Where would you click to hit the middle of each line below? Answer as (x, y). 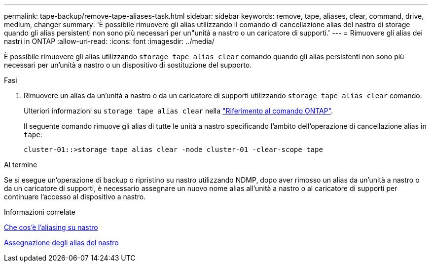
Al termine (21, 165)
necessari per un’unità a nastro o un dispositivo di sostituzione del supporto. (128, 65)
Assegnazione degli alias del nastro (61, 243)
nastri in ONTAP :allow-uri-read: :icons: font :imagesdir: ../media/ (109, 41)
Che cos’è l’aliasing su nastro (51, 227)
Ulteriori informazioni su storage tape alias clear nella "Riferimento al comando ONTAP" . (179, 111)
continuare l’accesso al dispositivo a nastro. (75, 197)
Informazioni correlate (40, 212)
